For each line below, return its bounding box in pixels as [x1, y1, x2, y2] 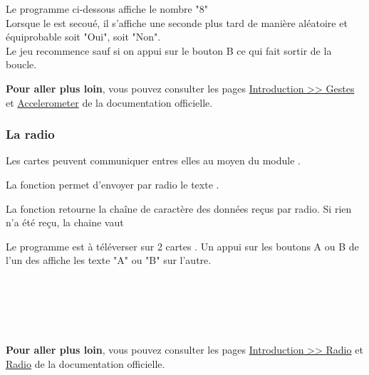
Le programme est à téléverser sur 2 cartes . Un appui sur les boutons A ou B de [6, 238, 359, 253]
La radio [6, 125, 55, 143]
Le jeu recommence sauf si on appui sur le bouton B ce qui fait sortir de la [6, 43, 332, 58]
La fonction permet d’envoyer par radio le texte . [6, 176, 219, 191]
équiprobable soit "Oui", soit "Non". [6, 29, 161, 44]
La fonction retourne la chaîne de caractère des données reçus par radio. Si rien [6, 201, 352, 216]
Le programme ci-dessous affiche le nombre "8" [6, 1, 208, 16]
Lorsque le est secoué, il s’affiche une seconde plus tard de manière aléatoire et [6, 15, 348, 30]
